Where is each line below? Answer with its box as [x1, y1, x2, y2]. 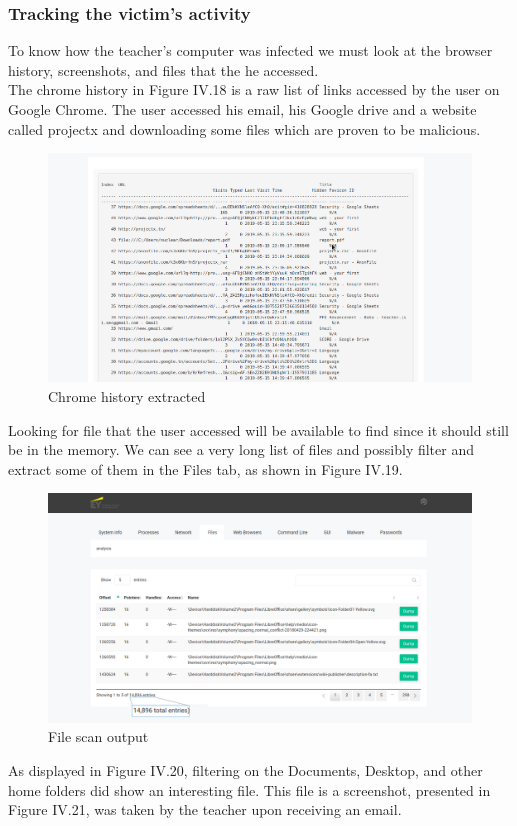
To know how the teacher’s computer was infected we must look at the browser [8, 40, 493, 61]
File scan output [48, 726, 149, 747]
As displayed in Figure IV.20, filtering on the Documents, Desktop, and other [8, 759, 483, 780]
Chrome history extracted [48, 385, 206, 406]
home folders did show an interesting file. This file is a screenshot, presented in [8, 779, 491, 800]
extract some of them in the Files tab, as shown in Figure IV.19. [8, 458, 403, 479]
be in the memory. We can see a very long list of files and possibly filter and [8, 439, 474, 460]
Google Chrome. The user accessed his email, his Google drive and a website [8, 99, 477, 119]
